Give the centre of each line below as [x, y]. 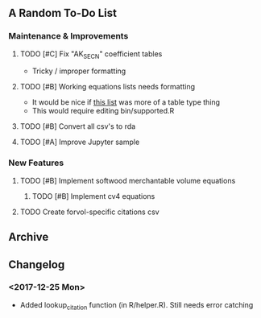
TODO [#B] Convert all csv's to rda [78, 126]
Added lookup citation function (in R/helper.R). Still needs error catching [137, 306]
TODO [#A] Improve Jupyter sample [80, 142]
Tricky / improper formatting [79, 71]
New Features [36, 163]
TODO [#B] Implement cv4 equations [93, 196]
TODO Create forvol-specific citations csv [89, 212]
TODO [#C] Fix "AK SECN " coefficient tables [91, 54]
